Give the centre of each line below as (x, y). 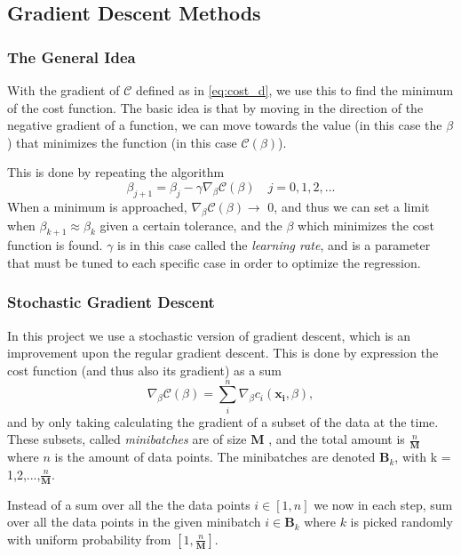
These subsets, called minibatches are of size (127, 439)
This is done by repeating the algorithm (116, 172)
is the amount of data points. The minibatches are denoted (215, 457)
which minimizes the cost (366, 225)
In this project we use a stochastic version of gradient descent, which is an (209, 335)
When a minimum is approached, (97, 206)
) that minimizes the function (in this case (122, 142)
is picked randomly (401, 522)
